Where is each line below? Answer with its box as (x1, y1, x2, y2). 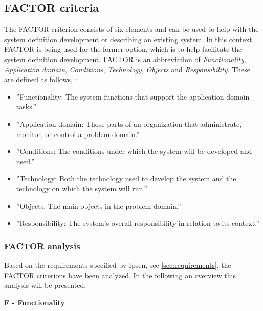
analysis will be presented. (4, 280, 86, 290)
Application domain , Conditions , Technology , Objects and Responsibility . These (4, 64, 251, 74)
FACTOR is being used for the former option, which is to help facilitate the (4, 44, 242, 54)
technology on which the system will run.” (16, 183, 147, 193)
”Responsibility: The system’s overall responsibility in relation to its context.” (16, 218, 259, 228)
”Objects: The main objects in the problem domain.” (16, 200, 181, 211)
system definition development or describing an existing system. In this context (4, 33, 252, 44)
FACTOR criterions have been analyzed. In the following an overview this (4, 269, 236, 280)
